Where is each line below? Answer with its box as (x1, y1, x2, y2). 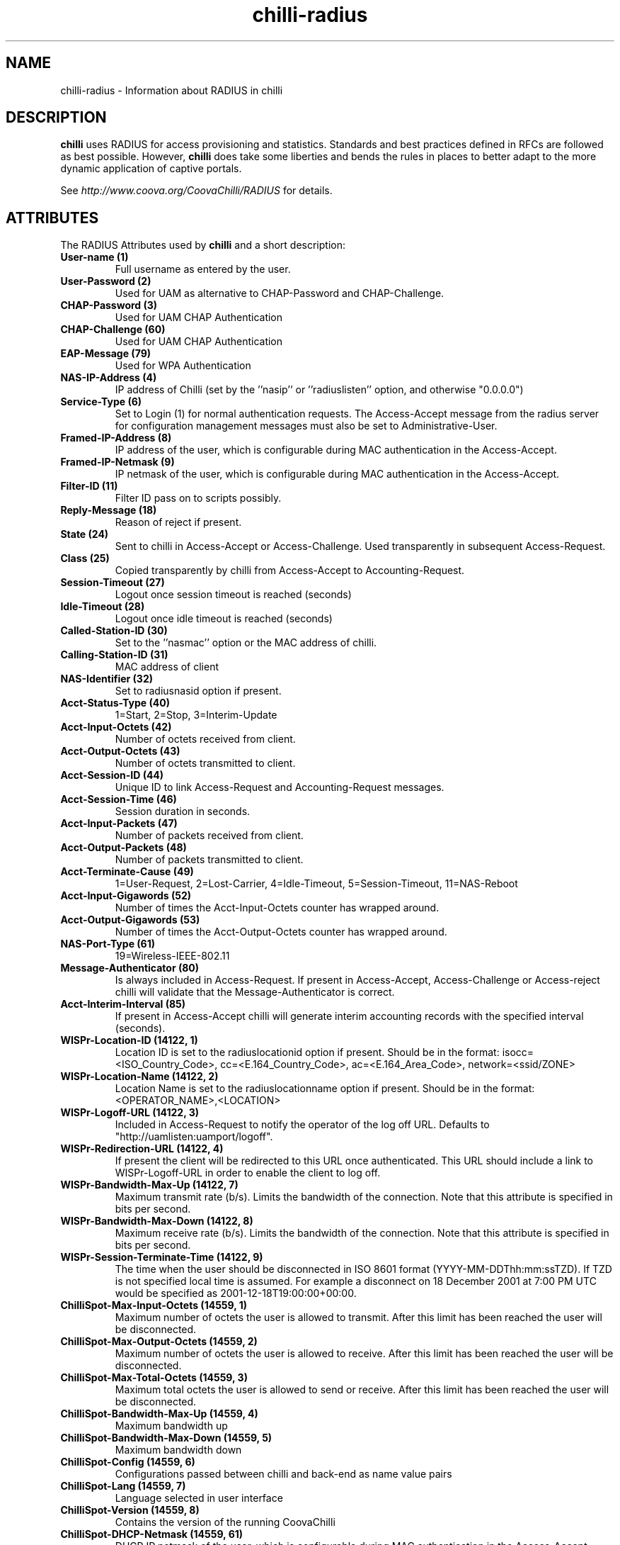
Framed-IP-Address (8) (60, 432, 172, 444)
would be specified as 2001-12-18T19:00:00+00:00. (115, 1287, 357, 1300)
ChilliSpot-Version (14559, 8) (60, 1504, 200, 1517)
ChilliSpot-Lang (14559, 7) (60, 1480, 186, 1493)
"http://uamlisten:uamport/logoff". (115, 1130, 273, 1143)
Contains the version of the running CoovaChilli (115, 1516, 335, 1529)
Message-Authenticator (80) (60, 962, 200, 974)
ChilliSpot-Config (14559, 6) (60, 1456, 195, 1468)
